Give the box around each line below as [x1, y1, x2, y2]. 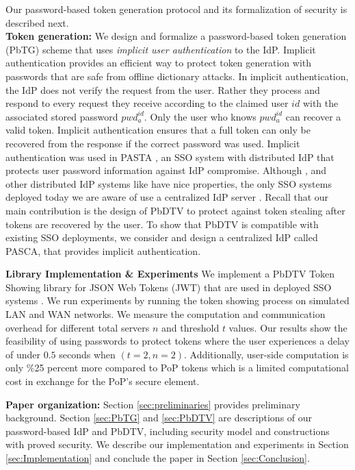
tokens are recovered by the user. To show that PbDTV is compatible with [5, 217, 319, 231]
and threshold [161, 320, 220, 334]
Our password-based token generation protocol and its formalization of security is [5, 2, 347, 16]
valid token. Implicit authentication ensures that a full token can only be [5, 123, 311, 137]
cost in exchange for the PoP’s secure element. [5, 374, 200, 388]
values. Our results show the [228, 320, 347, 334]
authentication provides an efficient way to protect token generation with [5, 55, 312, 70]
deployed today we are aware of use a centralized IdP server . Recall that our [5, 190, 329, 204]
